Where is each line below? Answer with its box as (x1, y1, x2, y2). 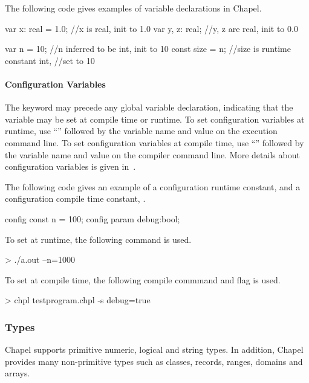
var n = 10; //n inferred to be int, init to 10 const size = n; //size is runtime (5, 42, 291, 55)
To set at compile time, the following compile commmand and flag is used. (5, 273, 281, 286)
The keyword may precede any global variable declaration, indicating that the (5, 101, 293, 114)
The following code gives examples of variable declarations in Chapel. (5, 2, 262, 14)
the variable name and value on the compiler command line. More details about (5, 148, 300, 161)
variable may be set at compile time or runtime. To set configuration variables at (5, 112, 305, 125)
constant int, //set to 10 (5, 54, 95, 66)
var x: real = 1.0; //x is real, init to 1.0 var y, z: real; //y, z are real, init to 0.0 (5, 22, 298, 34)
